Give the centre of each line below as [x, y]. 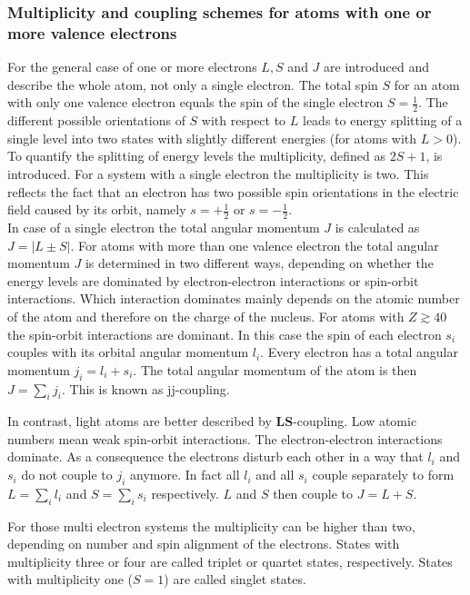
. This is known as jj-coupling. [146, 388]
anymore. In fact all [185, 475]
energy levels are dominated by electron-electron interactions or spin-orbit [213, 280]
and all [275, 475]
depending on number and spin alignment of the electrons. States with [204, 544]
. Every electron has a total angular [359, 352]
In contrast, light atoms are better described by [140, 421]
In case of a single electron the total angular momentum [164, 227]
